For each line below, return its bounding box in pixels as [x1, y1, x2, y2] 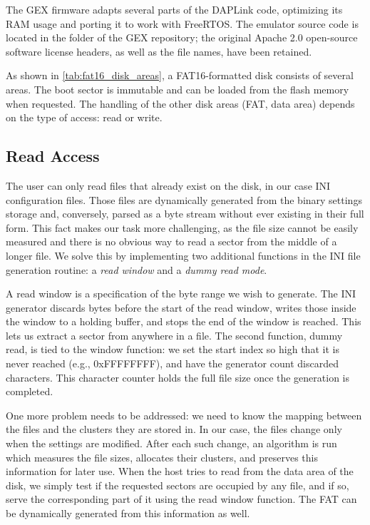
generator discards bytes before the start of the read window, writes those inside [6, 300, 356, 315]
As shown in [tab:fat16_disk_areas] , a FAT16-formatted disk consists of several [6, 68, 354, 83]
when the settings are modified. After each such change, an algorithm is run [6, 436, 337, 451]
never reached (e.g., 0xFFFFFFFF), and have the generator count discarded [6, 356, 339, 371]
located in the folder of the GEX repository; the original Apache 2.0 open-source [6, 30, 358, 45]
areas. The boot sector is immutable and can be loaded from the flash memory [6, 81, 349, 96]
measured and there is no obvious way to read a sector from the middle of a [6, 234, 337, 249]
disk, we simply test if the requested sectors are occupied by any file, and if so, [6, 477, 349, 492]
